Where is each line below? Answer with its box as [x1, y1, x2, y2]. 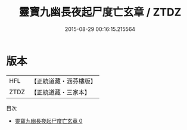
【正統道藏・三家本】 [30, 88, 91, 96]
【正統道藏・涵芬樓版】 [30, 77, 97, 85]
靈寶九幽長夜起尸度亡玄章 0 [14, 117, 83, 124]
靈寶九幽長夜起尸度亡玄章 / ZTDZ [18, 5, 182, 19]
